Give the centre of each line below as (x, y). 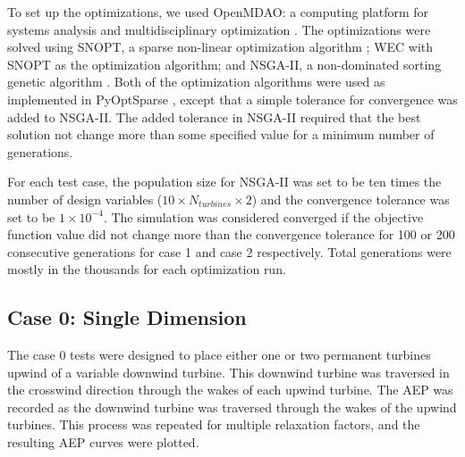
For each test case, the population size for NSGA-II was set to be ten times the (224, 182)
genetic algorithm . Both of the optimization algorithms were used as (196, 82)
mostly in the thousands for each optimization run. (147, 269)
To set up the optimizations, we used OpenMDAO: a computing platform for (218, 12)
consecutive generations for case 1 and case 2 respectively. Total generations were (229, 251)
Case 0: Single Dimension (127, 317)
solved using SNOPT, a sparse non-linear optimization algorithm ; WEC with (220, 47)
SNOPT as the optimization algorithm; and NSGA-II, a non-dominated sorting (224, 64)
